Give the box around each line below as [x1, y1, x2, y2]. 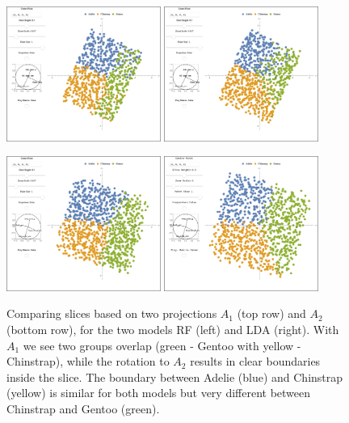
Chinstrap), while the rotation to [6, 353, 170, 370]
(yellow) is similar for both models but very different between [6, 384, 311, 401]
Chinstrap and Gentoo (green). [6, 400, 160, 417]
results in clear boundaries [190, 353, 321, 370]
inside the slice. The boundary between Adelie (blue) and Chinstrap [6, 368, 343, 385]
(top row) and [237, 305, 306, 322]
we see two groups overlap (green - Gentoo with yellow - [23, 336, 301, 353]
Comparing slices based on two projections [6, 305, 217, 322]
